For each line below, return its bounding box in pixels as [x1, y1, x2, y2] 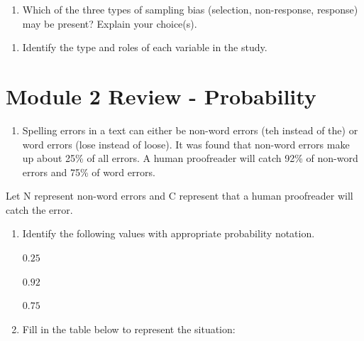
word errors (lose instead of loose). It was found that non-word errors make [22, 136, 350, 151]
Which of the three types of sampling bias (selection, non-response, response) [22, 2, 358, 16]
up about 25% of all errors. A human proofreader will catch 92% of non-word [22, 151, 358, 166]
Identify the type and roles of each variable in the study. [22, 40, 268, 55]
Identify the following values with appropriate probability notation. [22, 226, 315, 241]
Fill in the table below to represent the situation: [22, 321, 236, 336]
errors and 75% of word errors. [22, 164, 155, 179]
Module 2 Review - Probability [6, 81, 316, 110]
